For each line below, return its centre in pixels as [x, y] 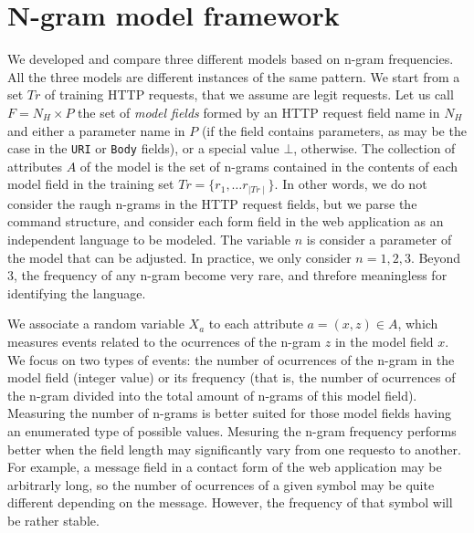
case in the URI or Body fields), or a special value [143, 148]
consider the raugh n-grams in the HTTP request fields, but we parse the [212, 203]
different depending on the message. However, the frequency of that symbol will [230, 502]
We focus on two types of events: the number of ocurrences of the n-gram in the [231, 359]
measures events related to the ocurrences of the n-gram [164, 341]
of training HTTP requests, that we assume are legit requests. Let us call [249, 94]
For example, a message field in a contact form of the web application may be [225, 467]
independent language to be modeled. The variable [149, 239]
